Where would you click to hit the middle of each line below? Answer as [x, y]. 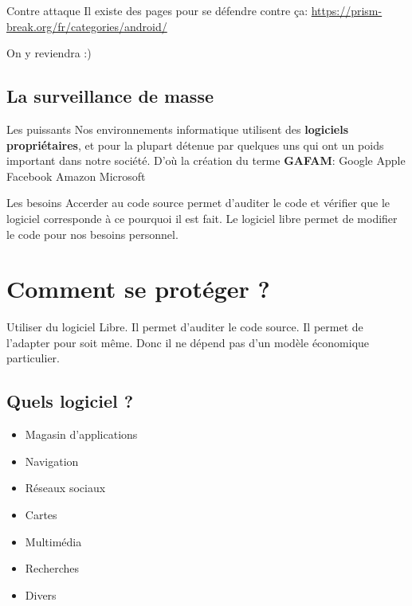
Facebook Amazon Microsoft [76, 176]
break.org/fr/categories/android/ [87, 26]
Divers [41, 594]
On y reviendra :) [49, 53]
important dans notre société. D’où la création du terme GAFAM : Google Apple [206, 160]
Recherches [52, 568]
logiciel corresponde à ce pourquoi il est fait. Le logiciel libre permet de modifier [202, 218]
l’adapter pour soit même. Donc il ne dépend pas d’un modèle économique [188, 342]
